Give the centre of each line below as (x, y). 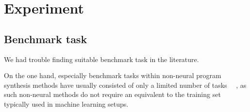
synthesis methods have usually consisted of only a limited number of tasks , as (125, 85)
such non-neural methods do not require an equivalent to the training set (112, 94)
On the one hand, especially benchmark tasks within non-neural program (113, 75)
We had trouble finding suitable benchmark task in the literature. (101, 59)
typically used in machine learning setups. (66, 104)
